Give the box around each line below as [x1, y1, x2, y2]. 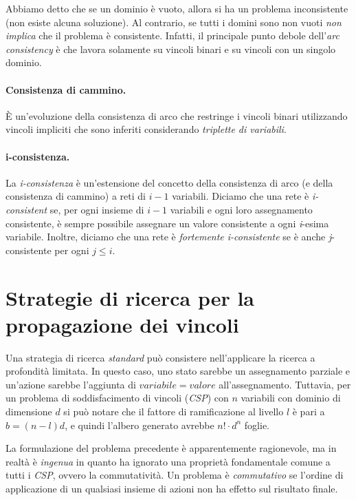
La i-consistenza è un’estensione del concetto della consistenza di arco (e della [5, 175, 333, 189]
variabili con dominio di [241, 390, 341, 405]
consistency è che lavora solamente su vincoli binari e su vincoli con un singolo [5, 41, 336, 56]
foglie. [244, 417, 270, 432]
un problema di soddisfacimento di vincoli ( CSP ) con [5, 390, 229, 405]
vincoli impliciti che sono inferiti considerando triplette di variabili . [5, 122, 287, 136]
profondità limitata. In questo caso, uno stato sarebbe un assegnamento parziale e [5, 364, 351, 378]
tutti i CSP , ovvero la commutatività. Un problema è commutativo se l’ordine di [5, 468, 344, 482]
